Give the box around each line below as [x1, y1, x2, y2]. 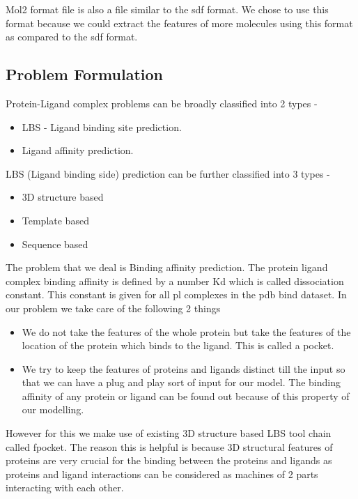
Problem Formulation [6, 63, 163, 85]
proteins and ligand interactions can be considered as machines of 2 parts [6, 466, 318, 481]
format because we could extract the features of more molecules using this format [6, 15, 353, 30]
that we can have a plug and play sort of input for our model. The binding [22, 375, 341, 390]
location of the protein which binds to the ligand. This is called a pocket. [22, 338, 334, 353]
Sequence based [22, 236, 88, 251]
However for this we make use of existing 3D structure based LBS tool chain [6, 426, 332, 440]
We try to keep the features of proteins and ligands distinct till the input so [22, 361, 345, 376]
